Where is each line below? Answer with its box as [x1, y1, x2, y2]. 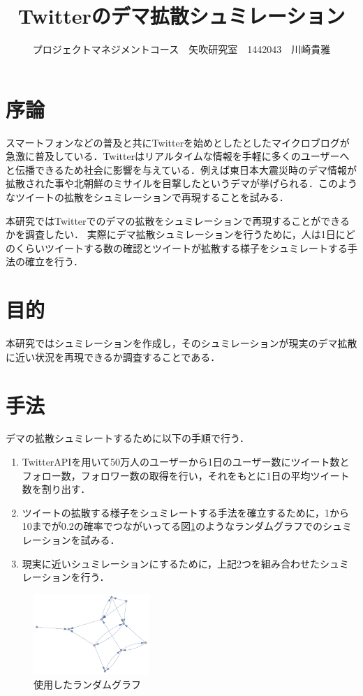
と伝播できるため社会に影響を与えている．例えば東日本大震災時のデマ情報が [6, 162, 357, 177]
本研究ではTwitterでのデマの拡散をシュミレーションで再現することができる [6, 213, 350, 228]
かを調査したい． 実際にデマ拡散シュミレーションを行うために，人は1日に [6, 227, 346, 242]
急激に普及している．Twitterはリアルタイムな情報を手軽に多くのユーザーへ [6, 149, 350, 163]
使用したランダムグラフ [34, 677, 141, 692]
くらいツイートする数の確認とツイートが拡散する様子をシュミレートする [15, 240, 348, 255]
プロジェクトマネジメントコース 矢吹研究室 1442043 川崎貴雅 [32, 42, 331, 57]
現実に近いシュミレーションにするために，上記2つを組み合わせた [22, 556, 320, 570]
